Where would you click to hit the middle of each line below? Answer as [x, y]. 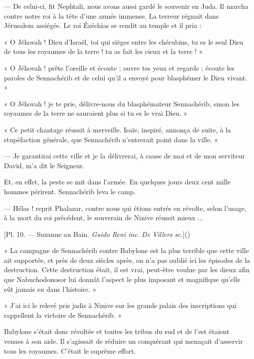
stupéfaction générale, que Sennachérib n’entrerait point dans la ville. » [111, 139]
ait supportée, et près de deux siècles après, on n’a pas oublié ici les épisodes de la [127, 260]
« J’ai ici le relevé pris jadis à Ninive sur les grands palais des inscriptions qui [120, 305]
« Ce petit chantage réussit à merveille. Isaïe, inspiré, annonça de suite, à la [118, 129]
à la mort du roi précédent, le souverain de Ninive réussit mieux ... [104, 218]
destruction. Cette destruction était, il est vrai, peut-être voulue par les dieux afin [127, 269]
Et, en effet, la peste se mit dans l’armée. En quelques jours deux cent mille [117, 182]
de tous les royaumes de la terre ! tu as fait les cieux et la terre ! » [104, 51]
